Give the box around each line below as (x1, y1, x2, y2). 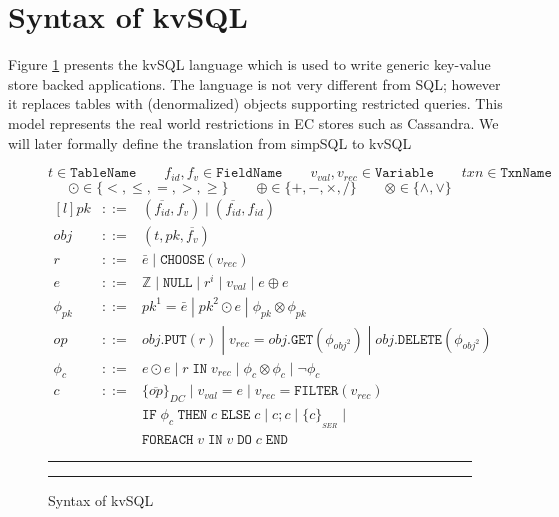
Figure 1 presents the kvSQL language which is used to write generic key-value (8, 54, 491, 75)
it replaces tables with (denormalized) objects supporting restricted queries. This (8, 93, 503, 114)
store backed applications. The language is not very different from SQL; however (8, 73, 501, 94)
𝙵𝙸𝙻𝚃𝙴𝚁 (294, 384, 339, 399)
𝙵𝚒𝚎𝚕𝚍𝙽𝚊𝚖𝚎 (216, 166, 283, 181)
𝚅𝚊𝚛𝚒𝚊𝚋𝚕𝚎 (374, 166, 434, 181)
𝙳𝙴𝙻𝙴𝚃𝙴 (397, 332, 442, 347)
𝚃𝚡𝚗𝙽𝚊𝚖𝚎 (500, 166, 552, 181)
